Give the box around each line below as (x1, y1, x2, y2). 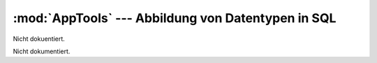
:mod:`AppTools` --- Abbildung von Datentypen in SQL (13, 10, 337, 26)
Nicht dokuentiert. (13, 35, 66, 43)
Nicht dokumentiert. (13, 47, 71, 55)
